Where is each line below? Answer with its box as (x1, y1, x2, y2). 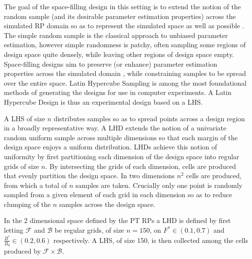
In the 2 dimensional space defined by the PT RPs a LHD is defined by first (4, 215, 231, 225)
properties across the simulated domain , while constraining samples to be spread (4, 68, 246, 78)
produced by (4, 245, 41, 256)
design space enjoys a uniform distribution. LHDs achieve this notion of (4, 142, 217, 152)
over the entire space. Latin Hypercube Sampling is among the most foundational (4, 77, 247, 88)
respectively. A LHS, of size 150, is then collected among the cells (53, 235, 249, 245)
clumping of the (4, 199, 51, 209)
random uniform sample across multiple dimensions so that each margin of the (4, 132, 238, 142)
